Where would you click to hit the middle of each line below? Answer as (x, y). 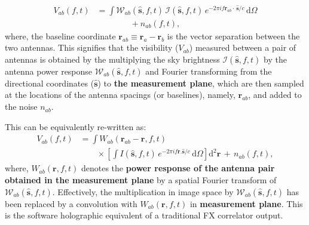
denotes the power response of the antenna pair (178, 168)
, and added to (275, 95)
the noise (21, 107)
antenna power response (49, 71)
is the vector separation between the (233, 36)
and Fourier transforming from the (209, 71)
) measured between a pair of (243, 47)
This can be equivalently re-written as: (76, 126)
